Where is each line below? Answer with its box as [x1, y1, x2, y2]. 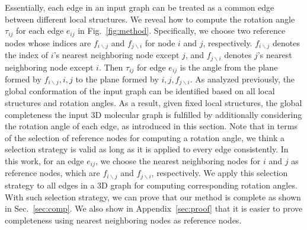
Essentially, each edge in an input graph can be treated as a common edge [5, 1, 274, 13]
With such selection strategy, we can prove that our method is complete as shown [5, 190, 301, 203]
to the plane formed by [75, 73, 159, 85]
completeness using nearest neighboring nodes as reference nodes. [5, 213, 242, 226]
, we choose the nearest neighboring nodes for [95, 155, 261, 167]
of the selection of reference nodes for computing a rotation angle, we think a [5, 131, 285, 143]
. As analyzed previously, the [190, 73, 295, 85]
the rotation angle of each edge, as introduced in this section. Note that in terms [5, 120, 298, 132]
